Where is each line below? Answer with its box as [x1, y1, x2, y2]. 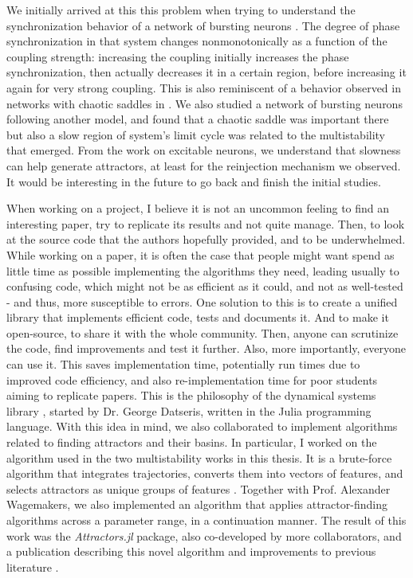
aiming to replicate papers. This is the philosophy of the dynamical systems [6, 387, 376, 404]
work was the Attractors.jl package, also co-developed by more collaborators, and [6, 527, 402, 544]
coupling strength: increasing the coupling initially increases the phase [6, 48, 349, 64]
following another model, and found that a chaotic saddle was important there [6, 111, 389, 127]
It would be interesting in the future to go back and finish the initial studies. [6, 173, 381, 189]
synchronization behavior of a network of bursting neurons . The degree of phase [6, 17, 400, 33]
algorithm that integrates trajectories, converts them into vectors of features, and [6, 465, 403, 482]
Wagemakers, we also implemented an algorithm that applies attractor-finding [6, 496, 387, 513]
